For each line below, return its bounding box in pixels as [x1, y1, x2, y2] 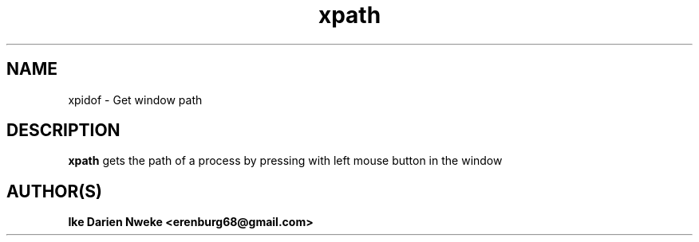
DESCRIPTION [6, 120, 120, 141]
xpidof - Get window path [68, 92, 203, 107]
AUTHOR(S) [6, 181, 102, 201]
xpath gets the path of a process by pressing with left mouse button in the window [68, 154, 503, 168]
